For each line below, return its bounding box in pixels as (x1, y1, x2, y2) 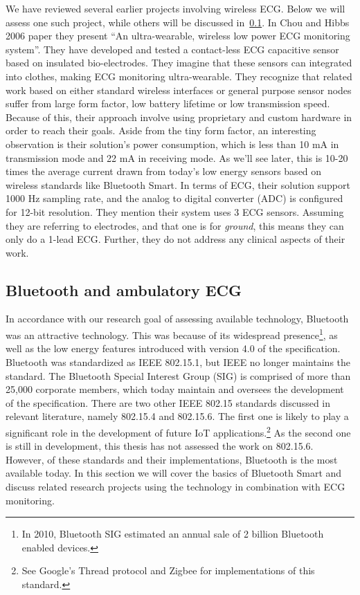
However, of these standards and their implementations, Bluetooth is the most (6, 452, 338, 466)
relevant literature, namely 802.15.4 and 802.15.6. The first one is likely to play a (6, 409, 349, 423)
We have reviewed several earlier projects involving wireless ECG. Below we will (6, 1, 345, 15)
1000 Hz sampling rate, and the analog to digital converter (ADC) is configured (6, 191, 343, 205)
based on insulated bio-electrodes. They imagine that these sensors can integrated (6, 55, 352, 70)
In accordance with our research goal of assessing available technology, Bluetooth (6, 311, 349, 326)
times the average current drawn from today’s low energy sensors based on (6, 164, 322, 178)
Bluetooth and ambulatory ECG (6, 279, 242, 300)
